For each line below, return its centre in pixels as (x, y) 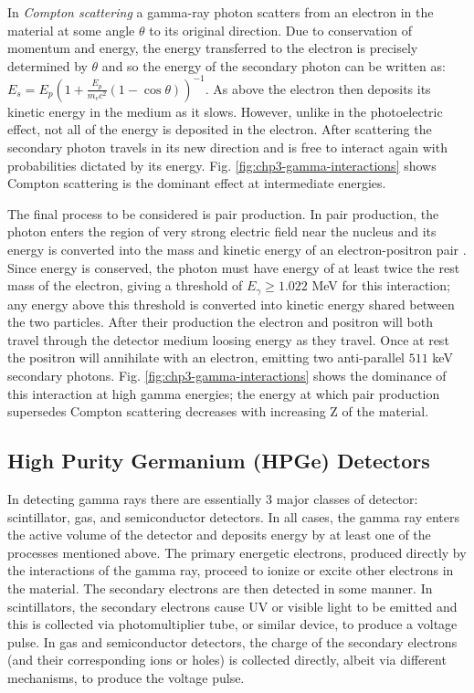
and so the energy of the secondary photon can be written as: (274, 65)
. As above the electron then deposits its (318, 88)
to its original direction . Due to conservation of (281, 30)
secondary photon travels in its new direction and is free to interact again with (227, 147)
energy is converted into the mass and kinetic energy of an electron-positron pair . (237, 250)
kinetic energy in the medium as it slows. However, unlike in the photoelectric (225, 111)
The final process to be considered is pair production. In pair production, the (223, 213)
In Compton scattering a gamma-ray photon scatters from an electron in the (221, 12)
